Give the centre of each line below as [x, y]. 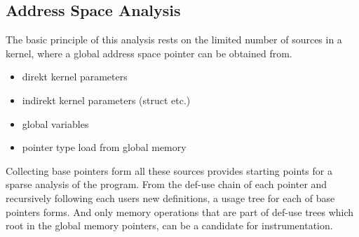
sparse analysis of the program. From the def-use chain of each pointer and [167, 184]
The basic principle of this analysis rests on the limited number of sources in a [174, 39]
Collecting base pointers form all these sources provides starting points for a [169, 170]
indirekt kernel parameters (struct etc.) [106, 100]
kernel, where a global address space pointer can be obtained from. [149, 53]
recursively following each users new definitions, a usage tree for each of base [170, 197]
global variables [55, 123]
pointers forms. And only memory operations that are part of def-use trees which [180, 211]
